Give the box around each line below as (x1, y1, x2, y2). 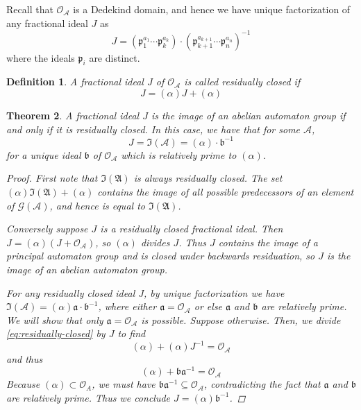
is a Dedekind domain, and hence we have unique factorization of (73, 2, 351, 16)
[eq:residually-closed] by (6, 326, 106, 341)
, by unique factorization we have (144, 285, 285, 300)
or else (194, 299, 223, 314)
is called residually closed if (184, 74, 301, 89)
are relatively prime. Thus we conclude (6, 390, 171, 404)
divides (140, 234, 170, 249)
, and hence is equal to (49, 198, 145, 212)
